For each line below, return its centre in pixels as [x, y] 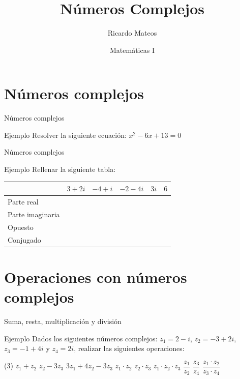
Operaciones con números [96, 276]
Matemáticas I [132, 50]
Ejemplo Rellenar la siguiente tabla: [60, 169]
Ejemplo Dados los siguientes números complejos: [81, 338]
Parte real [23, 201]
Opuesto [21, 227]
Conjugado [24, 239]
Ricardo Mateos [132, 33]
